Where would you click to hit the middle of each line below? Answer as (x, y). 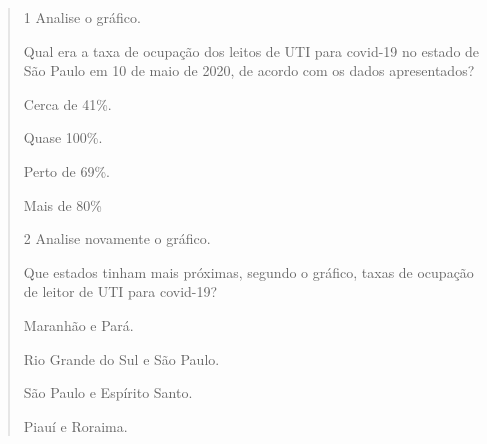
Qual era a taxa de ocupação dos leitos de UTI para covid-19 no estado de (251, 50)
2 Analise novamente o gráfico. (117, 238)
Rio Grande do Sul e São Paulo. (121, 358)
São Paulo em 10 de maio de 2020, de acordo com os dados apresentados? (249, 70)
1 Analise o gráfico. (82, 17)
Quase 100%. (63, 137)
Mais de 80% (63, 204)
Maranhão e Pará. (78, 324)
